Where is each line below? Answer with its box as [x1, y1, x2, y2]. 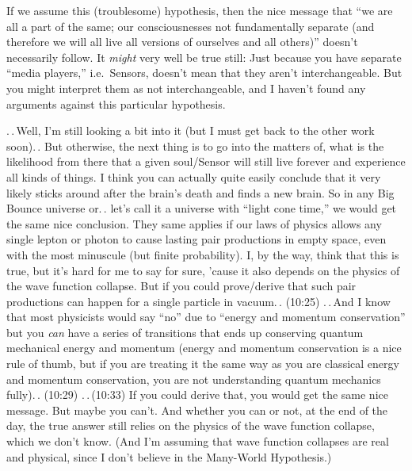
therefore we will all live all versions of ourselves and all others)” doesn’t [6, 33, 358, 50]
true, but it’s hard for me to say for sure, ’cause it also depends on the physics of [6, 262, 400, 278]
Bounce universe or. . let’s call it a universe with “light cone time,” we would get [6, 200, 397, 216]
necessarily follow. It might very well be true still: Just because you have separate [6, 48, 402, 65]
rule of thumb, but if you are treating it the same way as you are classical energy [6, 355, 399, 372]
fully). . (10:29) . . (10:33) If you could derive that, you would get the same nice [6, 386, 388, 403]
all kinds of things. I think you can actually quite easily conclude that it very [6, 168, 381, 185]
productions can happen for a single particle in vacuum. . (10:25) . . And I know [6, 293, 391, 309]
